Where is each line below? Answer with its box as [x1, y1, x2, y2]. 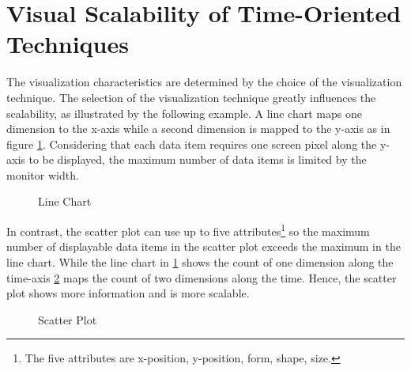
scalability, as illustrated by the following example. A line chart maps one [6, 104, 362, 121]
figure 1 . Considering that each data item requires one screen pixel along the [6, 135, 377, 152]
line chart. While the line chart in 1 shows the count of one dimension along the [6, 253, 394, 270]
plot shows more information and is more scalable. [6, 285, 250, 301]
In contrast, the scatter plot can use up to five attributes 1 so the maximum [6, 221, 370, 239]
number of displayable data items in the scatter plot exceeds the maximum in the [6, 238, 401, 255]
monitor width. [6, 166, 79, 183]
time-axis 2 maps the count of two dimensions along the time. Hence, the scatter [6, 269, 397, 286]
